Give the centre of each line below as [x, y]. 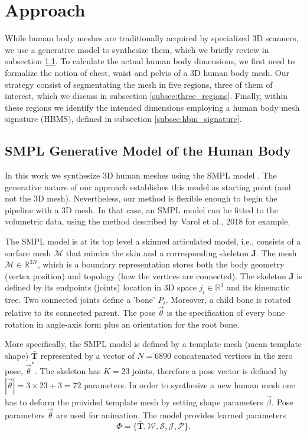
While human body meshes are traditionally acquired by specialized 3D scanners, [152, 38]
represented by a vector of [87, 355]
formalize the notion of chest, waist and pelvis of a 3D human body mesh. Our [147, 72]
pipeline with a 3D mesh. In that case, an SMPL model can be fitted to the [141, 209]
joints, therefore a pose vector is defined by [210, 371]
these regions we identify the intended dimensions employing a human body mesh [152, 107]
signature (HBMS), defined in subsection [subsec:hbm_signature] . [123, 119]
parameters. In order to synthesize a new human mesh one [190, 384]
